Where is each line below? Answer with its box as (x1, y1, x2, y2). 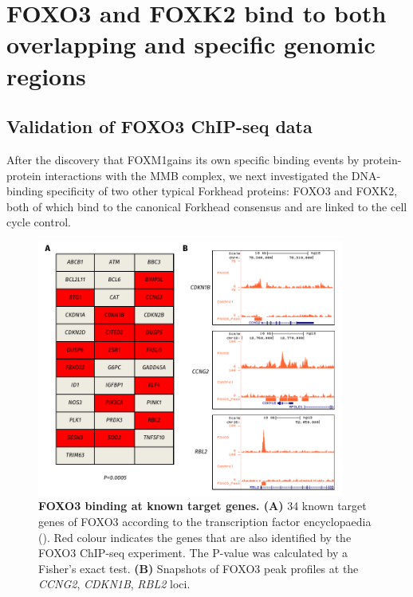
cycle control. (6, 214, 71, 230)
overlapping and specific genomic (6, 28, 376, 61)
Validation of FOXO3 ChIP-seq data (6, 114, 313, 139)
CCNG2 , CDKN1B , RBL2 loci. (38, 575, 191, 592)
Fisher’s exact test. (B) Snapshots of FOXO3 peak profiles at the (38, 560, 359, 576)
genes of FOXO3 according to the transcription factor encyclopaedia (38, 513, 372, 529)
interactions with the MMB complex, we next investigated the (45, 167, 348, 183)
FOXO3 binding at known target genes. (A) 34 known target (38, 497, 367, 514)
